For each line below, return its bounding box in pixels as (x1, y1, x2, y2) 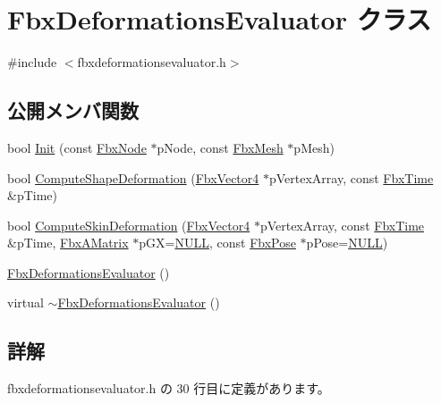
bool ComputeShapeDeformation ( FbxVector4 (7, 168, 259, 187)
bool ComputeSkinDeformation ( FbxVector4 (7, 215, 250, 234)
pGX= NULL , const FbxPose (139, 233, 296, 252)
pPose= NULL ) (306, 233, 388, 252)
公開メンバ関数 (7, 97, 139, 124)
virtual (7, 293, 44, 312)
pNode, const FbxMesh (157, 138, 284, 156)
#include (7, 53, 57, 71)
